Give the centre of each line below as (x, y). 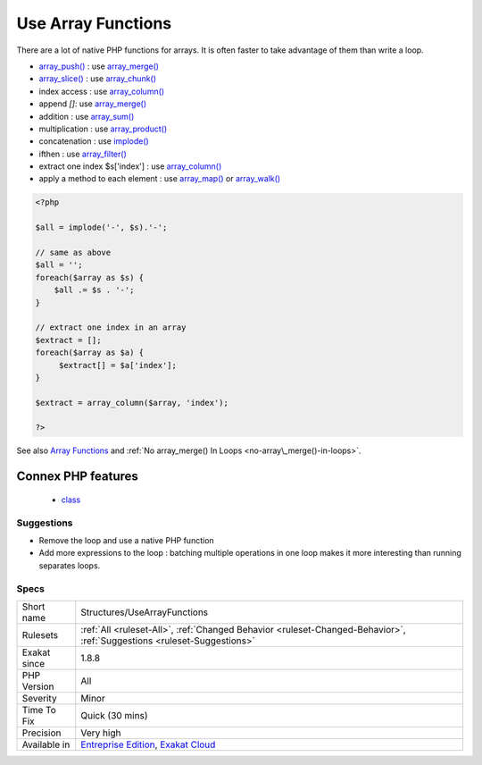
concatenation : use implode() (94, 141)
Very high (101, 733)
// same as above (73, 252)
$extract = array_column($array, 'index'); (132, 403)
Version (38, 686)
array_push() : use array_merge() (99, 66)
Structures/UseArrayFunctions (145, 612)
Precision (42, 733)
